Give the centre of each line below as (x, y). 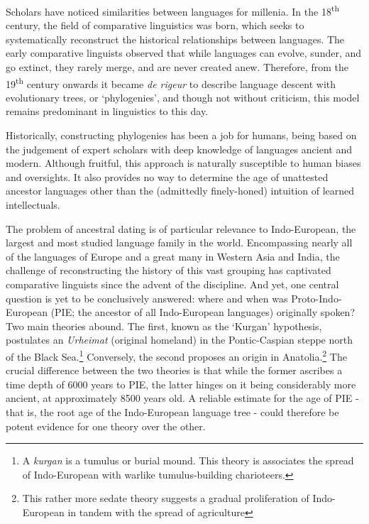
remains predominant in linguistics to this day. (107, 111)
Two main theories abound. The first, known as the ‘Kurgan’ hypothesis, (164, 326)
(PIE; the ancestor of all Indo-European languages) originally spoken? (203, 312)
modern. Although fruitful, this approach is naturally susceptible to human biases (183, 163)
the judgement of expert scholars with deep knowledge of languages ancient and (179, 149)
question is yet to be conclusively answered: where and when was (147, 298)
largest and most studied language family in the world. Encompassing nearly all (179, 242)
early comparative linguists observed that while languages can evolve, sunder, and (184, 53)
